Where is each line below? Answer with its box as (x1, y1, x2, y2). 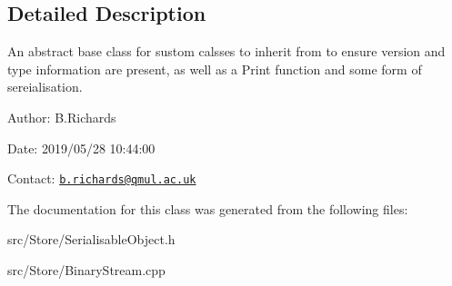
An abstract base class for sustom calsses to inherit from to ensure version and (7, 42, 446, 61)
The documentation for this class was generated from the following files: (7, 199, 408, 218)
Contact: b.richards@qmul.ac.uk (7, 169, 196, 188)
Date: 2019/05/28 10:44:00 (7, 138, 156, 157)
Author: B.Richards (7, 107, 116, 126)
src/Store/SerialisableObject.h (7, 230, 176, 249)
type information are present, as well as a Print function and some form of (7, 59, 422, 78)
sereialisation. (7, 77, 83, 96)
